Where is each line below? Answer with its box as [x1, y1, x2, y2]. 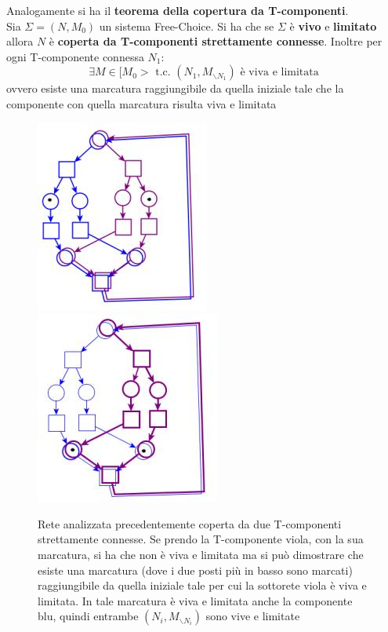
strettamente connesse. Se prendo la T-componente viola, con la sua [38, 531, 364, 547]
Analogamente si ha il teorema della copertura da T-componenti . [6, 2, 349, 18]
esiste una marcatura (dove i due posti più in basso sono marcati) [38, 561, 353, 578]
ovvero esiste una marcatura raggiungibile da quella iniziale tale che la [6, 80, 344, 97]
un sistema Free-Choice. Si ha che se [99, 17, 274, 34]
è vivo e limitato [289, 17, 377, 34]
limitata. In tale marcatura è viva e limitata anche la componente [38, 592, 353, 608]
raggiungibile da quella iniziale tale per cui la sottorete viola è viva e [38, 577, 367, 594]
